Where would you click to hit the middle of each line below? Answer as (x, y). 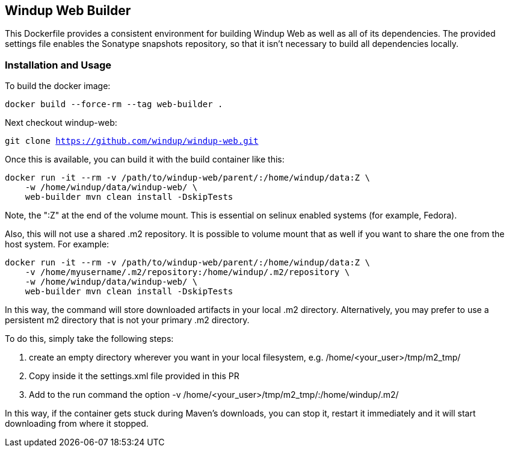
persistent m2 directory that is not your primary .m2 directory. (127, 320)
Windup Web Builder (68, 11)
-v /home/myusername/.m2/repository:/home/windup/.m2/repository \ (187, 272)
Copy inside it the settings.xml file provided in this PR (134, 376)
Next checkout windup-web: (61, 123)
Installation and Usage (58, 65)
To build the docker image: (58, 86)
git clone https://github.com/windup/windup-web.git (132, 141)
